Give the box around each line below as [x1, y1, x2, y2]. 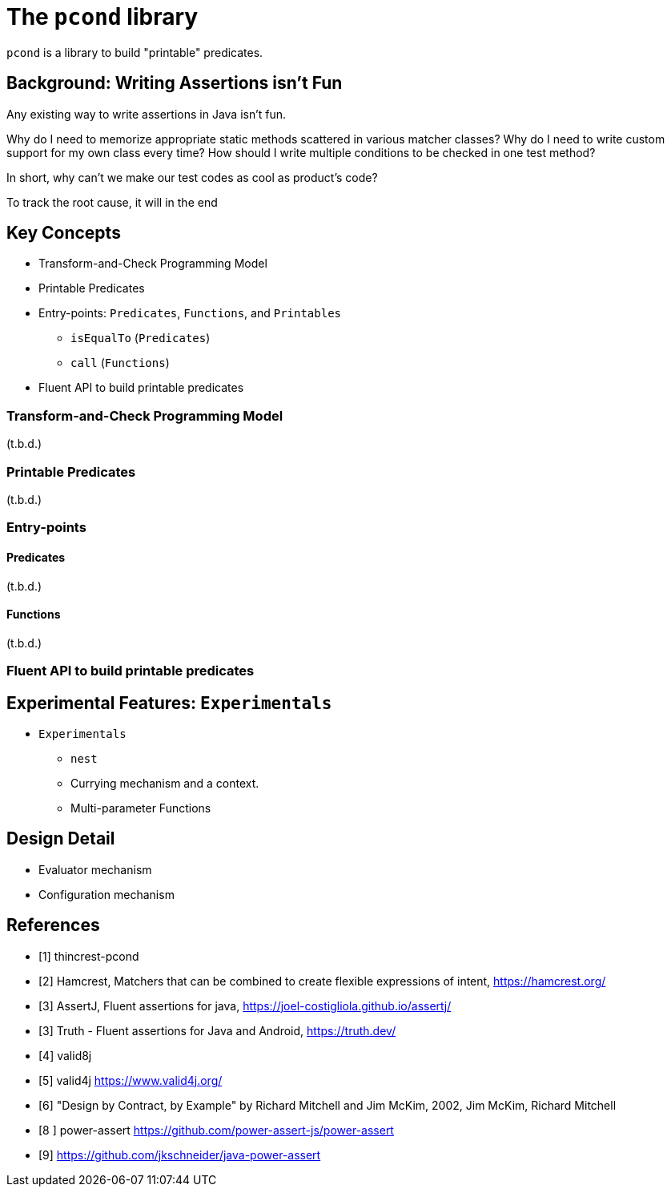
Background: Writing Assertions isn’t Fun [6, 73, 343, 94]
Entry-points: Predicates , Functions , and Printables [38, 306, 342, 320]
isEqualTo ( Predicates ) [70, 331, 211, 345]
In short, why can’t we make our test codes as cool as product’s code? [6, 170, 378, 184]
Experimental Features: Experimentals [6, 692, 332, 713]
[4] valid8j [38, 1048, 92, 1062]
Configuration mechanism [38, 887, 175, 901]
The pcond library [6, 3, 199, 30]
